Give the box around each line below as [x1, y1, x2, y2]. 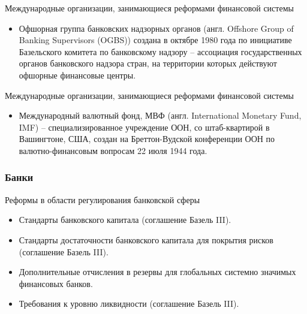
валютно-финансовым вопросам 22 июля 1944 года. [19, 144, 207, 156]
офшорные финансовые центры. [19, 68, 136, 81]
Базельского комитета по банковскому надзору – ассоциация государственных [19, 45, 302, 58]
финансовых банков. [19, 277, 93, 289]
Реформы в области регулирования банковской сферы [5, 193, 200, 206]
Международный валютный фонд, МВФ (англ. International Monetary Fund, [19, 109, 302, 122]
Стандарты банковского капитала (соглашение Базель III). [19, 213, 231, 226]
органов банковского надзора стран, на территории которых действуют [19, 57, 277, 70]
